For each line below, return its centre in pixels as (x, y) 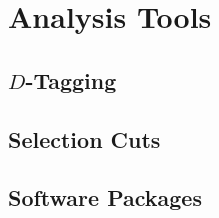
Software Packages (105, 197)
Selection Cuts (84, 138)
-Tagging (71, 79)
